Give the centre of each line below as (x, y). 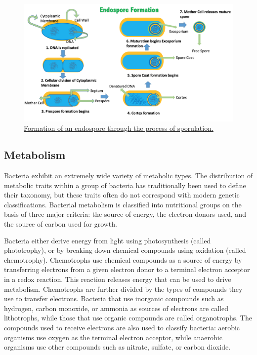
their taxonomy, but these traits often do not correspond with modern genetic (122, 195)
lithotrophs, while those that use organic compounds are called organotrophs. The (128, 318)
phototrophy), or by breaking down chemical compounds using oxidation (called (125, 250)
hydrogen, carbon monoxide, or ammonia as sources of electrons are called (116, 308)
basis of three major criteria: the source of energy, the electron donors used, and (125, 214)
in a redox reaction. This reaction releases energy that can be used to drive (118, 279)
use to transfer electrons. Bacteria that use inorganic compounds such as (114, 298)
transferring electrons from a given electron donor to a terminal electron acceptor (127, 269)
